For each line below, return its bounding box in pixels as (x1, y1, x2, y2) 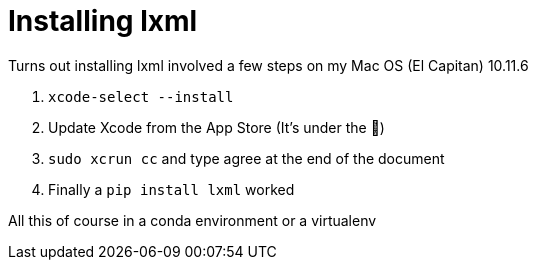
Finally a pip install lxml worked (48, 180, 295, 198)
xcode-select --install (48, 88, 234, 105)
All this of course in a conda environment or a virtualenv (8, 211, 377, 229)
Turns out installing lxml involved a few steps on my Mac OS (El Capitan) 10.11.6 (8, 56, 529, 74)
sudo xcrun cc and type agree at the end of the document (48, 149, 445, 167)
